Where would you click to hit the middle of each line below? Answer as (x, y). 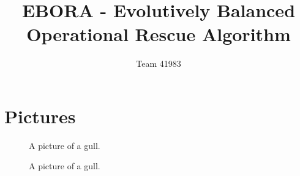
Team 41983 (159, 63)
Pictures (40, 116)
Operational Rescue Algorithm (159, 34)
